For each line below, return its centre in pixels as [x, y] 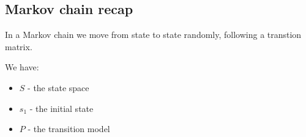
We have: [22, 67]
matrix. [19, 46]
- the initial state [62, 108]
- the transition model [69, 129]
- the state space [58, 87]
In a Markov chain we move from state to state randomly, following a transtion [153, 35]
